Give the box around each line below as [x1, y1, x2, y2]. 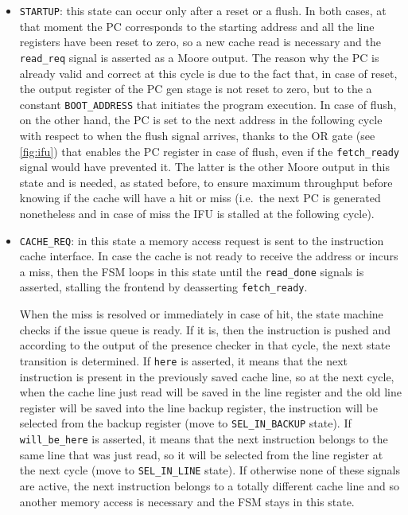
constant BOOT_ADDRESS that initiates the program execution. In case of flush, [19, 96, 397, 112]
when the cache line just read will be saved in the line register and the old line [19, 384, 402, 400]
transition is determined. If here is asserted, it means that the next [19, 352, 348, 369]
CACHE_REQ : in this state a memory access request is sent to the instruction [19, 232, 384, 248]
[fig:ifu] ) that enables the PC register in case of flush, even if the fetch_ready [19, 142, 399, 159]
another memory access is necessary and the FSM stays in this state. [19, 493, 355, 509]
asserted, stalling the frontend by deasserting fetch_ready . [19, 279, 308, 295]
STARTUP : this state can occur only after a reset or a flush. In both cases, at [19, 2, 387, 18]
